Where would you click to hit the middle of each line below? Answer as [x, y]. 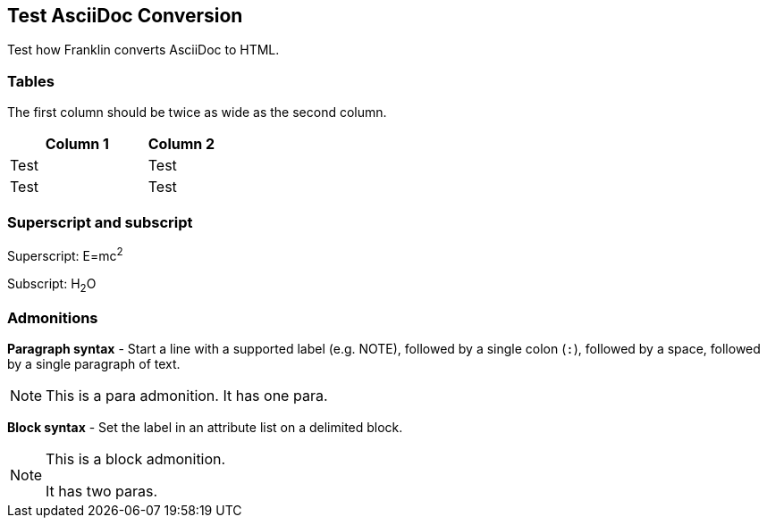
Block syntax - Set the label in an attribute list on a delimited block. [205, 428]
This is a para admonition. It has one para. [187, 396]
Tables [31, 81]
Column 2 [181, 144]
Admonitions [53, 317]
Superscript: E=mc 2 [65, 254]
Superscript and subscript [100, 222]
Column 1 [77, 144]
